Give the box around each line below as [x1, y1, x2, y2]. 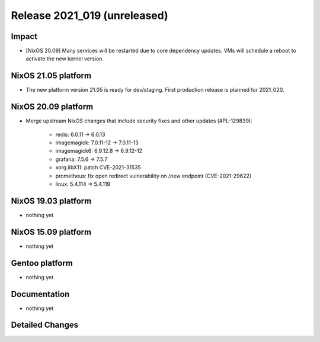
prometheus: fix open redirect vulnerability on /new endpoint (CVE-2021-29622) [55, 172, 252, 179]
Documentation [11, 289, 70, 299]
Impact [11, 31, 38, 41]
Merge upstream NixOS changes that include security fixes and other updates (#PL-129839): [25, 117, 252, 124]
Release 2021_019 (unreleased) [11, 9, 168, 22]
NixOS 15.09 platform [11, 227, 92, 237]
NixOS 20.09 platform [11, 102, 94, 112]
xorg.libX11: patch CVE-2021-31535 [55, 164, 142, 171]
